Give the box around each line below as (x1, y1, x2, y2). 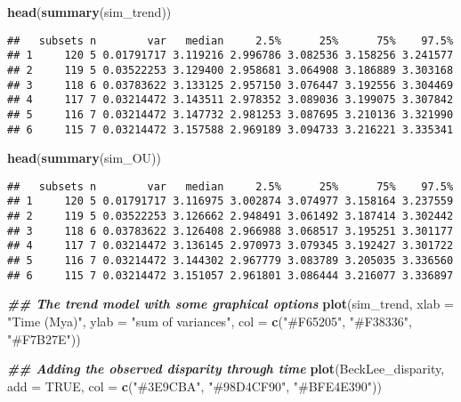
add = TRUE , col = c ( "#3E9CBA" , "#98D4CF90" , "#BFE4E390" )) (7, 376, 382, 395)
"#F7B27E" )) (7, 329, 81, 348)
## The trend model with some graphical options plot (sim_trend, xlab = (7, 294, 454, 313)
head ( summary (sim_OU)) (7, 149, 161, 167)
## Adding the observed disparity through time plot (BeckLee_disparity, (7, 359, 445, 378)
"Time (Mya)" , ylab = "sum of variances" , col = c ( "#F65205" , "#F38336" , (7, 311, 412, 330)
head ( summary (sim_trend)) (7, 3, 172, 20)
